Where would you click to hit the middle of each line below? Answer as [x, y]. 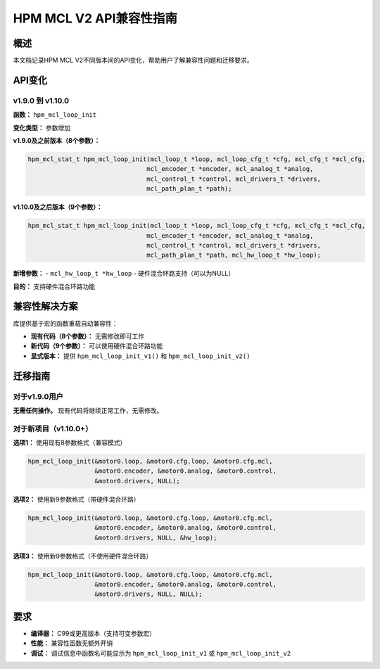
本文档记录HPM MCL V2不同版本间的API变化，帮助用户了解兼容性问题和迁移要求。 [133, 60]
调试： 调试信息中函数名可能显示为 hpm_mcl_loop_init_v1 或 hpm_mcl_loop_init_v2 [161, 653]
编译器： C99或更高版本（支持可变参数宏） [93, 633]
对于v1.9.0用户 [38, 396]
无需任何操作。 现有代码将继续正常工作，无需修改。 [88, 410]
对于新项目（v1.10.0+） [53, 428]
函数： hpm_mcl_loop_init [55, 115]
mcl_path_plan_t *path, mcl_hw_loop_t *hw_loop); [234, 255]
